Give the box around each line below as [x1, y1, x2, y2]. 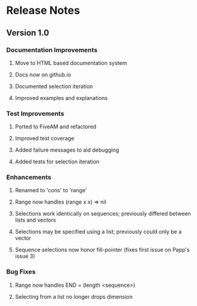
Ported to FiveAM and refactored [14, 123, 96, 130]
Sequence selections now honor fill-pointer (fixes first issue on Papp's [14, 246, 190, 254]
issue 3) [14, 252, 36, 260]
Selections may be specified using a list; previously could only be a [14, 228, 182, 236]
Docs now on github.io [14, 70, 71, 78]
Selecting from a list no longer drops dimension [14, 293, 133, 300]
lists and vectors [14, 216, 56, 223]
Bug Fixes [6, 267, 36, 276]
